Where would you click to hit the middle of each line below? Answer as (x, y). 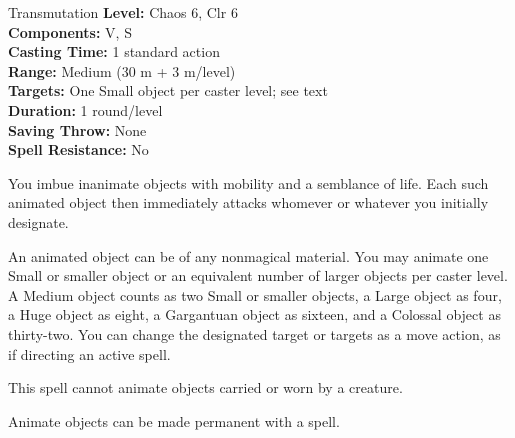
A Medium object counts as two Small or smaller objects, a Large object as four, (255, 294)
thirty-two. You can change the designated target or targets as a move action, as (254, 333)
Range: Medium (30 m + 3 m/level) (122, 70)
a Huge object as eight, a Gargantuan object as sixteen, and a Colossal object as (254, 314)
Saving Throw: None (77, 129)
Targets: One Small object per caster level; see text (168, 90)
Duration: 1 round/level (85, 109)
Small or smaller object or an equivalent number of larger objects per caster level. (258, 275)
